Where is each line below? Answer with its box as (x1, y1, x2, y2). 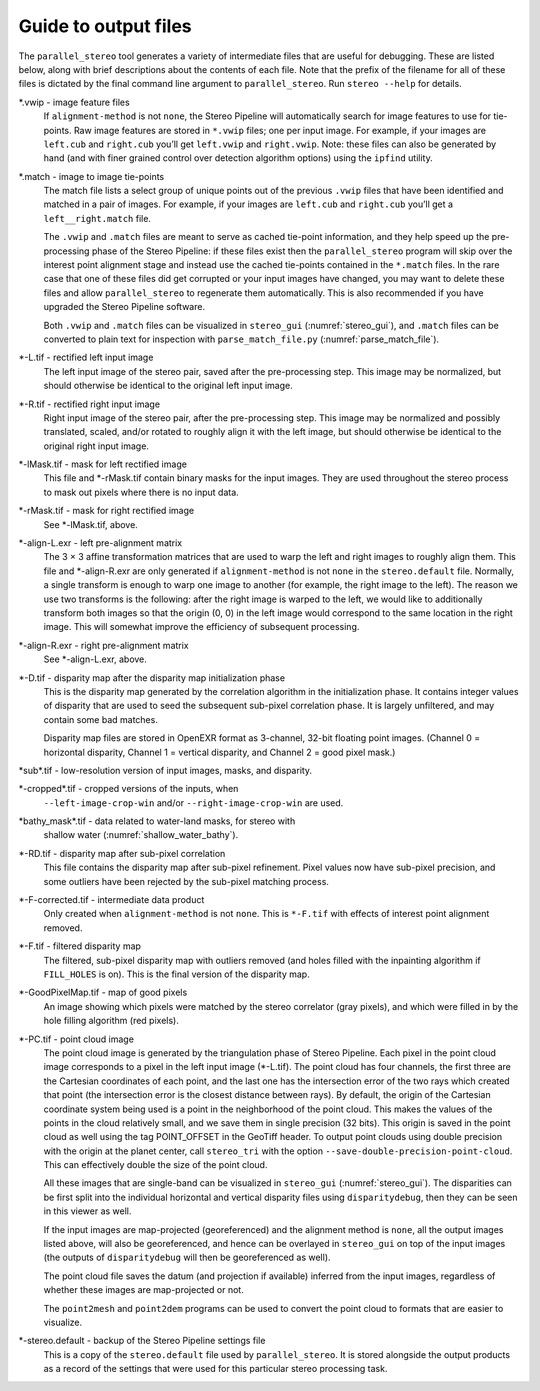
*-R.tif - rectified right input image (18, 398, 160, 410)
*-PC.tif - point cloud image (18, 1033, 135, 1045)
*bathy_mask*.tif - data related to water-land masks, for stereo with (18, 815, 296, 827)
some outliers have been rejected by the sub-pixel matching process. (43, 875, 330, 887)
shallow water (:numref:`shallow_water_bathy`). (43, 829, 239, 841)
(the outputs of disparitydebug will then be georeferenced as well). (43, 1251, 331, 1264)
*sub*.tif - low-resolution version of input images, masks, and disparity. (18, 764, 313, 776)
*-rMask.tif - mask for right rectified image (18, 505, 195, 517)
